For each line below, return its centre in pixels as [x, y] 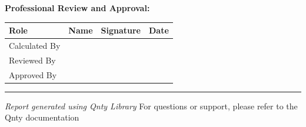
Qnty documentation [42, 117]
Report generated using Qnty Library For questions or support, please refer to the [151, 106]
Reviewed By [32, 60]
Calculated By [35, 45]
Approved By [33, 74]
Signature [121, 30]
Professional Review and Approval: [77, 8]
